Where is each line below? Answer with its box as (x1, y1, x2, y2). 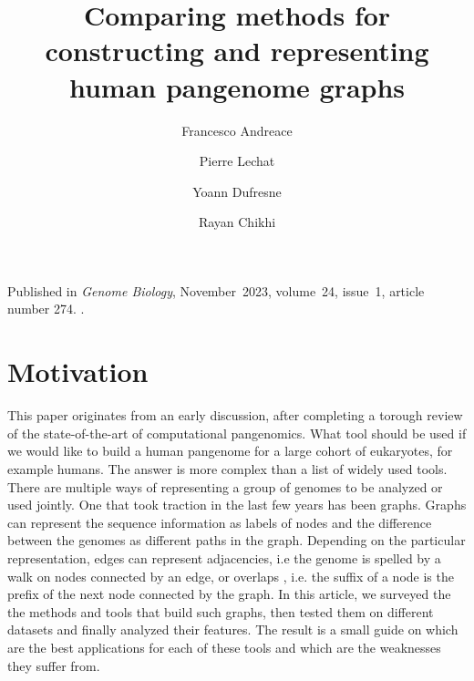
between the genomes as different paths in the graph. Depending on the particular (7, 531, 466, 550)
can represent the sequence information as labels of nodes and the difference (7, 512, 432, 531)
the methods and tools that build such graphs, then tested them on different (7, 602, 434, 621)
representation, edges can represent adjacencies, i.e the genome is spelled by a (7, 548, 441, 567)
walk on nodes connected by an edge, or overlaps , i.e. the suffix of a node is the (7, 566, 454, 585)
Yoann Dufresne (192, 181, 282, 201)
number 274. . (7, 299, 85, 318)
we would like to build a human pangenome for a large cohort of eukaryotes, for (7, 441, 453, 460)
